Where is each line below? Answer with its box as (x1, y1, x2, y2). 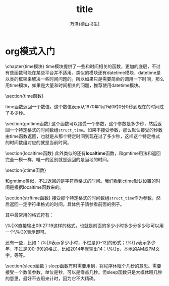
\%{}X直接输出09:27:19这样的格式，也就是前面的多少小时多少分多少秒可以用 (5, 223, 164, 229)
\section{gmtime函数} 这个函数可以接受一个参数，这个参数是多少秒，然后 (5, 120, 158, 126)
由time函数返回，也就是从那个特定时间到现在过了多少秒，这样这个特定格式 (5, 133, 160, 139)
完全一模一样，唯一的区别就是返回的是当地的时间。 (5, 156, 111, 162)
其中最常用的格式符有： (5, 211, 54, 218)
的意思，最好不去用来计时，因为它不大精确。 (5, 275, 98, 281)
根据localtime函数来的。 (14, 184, 64, 190)
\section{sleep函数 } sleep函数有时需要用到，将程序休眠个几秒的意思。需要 (5, 263, 161, 269)
